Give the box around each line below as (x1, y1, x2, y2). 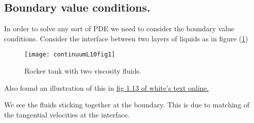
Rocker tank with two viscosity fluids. (24, 66, 141, 76)
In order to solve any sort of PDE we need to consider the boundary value (4, 23, 235, 34)
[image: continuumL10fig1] (24, 51, 115, 58)
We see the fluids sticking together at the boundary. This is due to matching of (4, 99, 249, 110)
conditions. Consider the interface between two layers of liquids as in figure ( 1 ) (4, 33, 248, 43)
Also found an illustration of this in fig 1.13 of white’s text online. (4, 82, 209, 93)
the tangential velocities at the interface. (4, 109, 130, 119)
